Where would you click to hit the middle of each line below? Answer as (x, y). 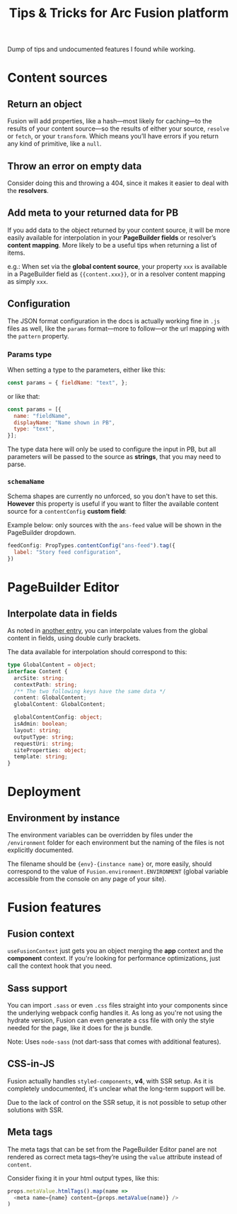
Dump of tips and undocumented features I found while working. (102, 49)
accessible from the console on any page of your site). (87, 879)
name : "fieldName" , (42, 416)
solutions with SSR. (35, 1110)
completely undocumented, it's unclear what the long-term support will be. (117, 1088)
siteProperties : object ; (50, 750)
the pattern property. (38, 336)
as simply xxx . (28, 281)
